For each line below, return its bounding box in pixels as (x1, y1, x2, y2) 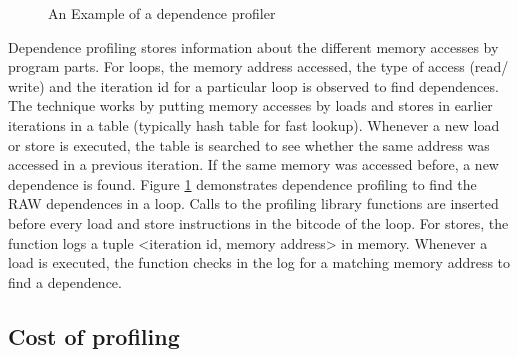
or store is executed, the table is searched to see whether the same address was (8, 134, 490, 155)
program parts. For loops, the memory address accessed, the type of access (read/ (8, 56, 509, 77)
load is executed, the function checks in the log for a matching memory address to (8, 252, 511, 273)
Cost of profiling (8, 320, 180, 351)
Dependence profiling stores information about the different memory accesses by (8, 36, 499, 57)
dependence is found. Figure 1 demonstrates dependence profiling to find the (8, 173, 477, 194)
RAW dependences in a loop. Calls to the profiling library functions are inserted (8, 193, 499, 214)
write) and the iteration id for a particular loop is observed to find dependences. (8, 75, 499, 96)
